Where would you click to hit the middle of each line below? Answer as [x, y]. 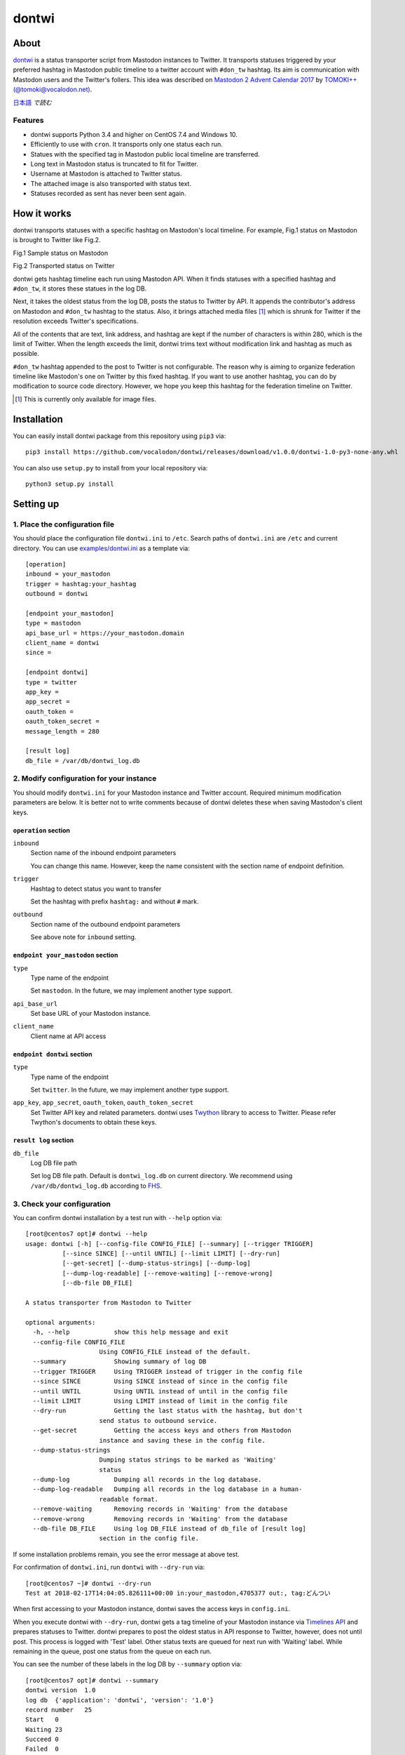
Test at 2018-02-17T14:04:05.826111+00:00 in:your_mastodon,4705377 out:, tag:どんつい [178, 1593]
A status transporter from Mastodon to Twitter [109, 1303]
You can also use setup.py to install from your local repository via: [110, 468]
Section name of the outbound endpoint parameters [105, 924]
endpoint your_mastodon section [66, 955]
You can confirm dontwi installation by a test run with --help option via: [117, 1217]
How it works [42, 213]
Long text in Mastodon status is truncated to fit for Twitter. [115, 164]
